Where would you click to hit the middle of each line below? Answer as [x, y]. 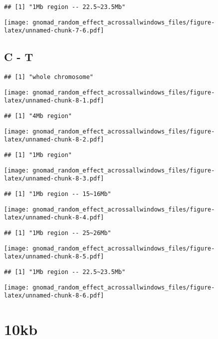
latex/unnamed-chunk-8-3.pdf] [54, 179]
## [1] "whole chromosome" [49, 77]
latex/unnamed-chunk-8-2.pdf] [54, 140]
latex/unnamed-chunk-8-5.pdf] [54, 257]
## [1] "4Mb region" [38, 116]
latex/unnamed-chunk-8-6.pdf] [54, 296]
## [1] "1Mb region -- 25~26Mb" [58, 233]
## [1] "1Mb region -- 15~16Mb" [58, 194]
